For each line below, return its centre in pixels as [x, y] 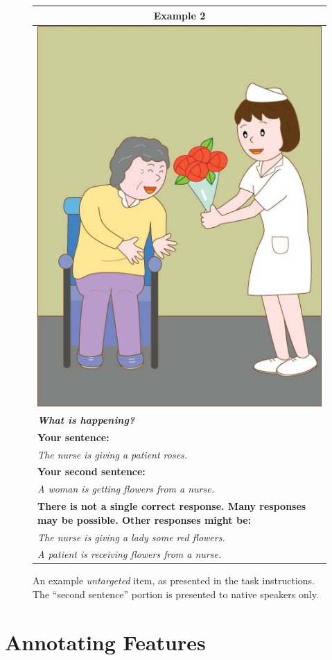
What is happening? [86, 419]
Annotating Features [105, 642]
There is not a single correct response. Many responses [172, 506]
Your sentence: [73, 437]
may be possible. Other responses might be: [145, 519]
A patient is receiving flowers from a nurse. [130, 554]
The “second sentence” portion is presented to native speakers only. [176, 594]
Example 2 [180, 15]
